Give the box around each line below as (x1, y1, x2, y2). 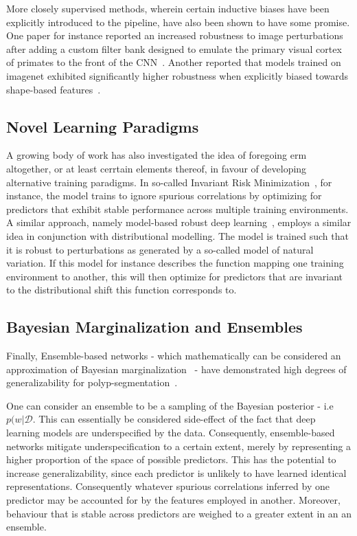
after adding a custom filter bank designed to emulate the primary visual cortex (6, 41, 342, 56)
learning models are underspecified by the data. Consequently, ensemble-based (6, 425, 335, 440)
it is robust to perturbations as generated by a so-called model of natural (6, 242, 314, 256)
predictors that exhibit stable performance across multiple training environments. (6, 201, 349, 216)
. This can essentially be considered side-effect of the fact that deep (32, 412, 316, 426)
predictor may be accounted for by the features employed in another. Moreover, (6, 493, 341, 507)
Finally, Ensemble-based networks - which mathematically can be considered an (6, 348, 341, 363)
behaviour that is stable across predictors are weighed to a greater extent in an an (6, 506, 352, 520)
